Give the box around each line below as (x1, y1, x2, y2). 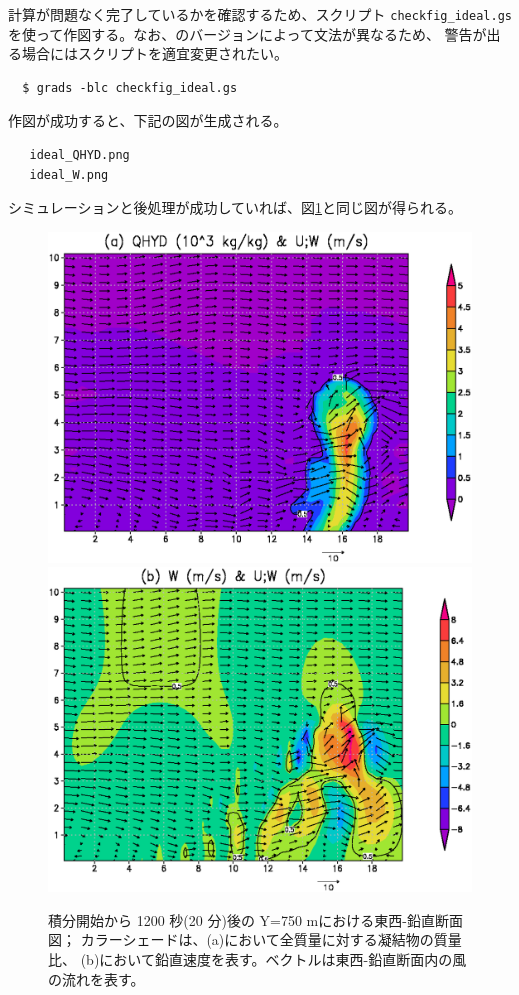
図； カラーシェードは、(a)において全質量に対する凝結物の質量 (48, 929, 462, 950)
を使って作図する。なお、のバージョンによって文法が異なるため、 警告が (8, 23, 487, 44)
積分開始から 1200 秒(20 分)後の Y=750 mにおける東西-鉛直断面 (48, 909, 463, 930)
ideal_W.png (29, 167, 109, 182)
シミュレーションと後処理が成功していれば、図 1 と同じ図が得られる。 (8, 197, 463, 218)
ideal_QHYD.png (29, 148, 130, 163)
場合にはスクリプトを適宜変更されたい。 (21, 43, 288, 64)
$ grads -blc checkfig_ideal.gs (22, 80, 238, 95)
